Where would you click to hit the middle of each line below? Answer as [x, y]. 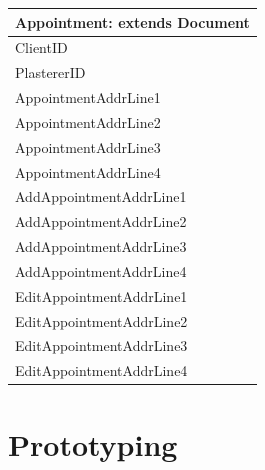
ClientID [41, 47]
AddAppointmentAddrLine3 [101, 246]
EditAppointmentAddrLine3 [101, 345]
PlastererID [50, 72]
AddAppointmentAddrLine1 [101, 196]
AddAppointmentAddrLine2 [101, 221]
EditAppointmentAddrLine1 [101, 295]
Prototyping [93, 443]
